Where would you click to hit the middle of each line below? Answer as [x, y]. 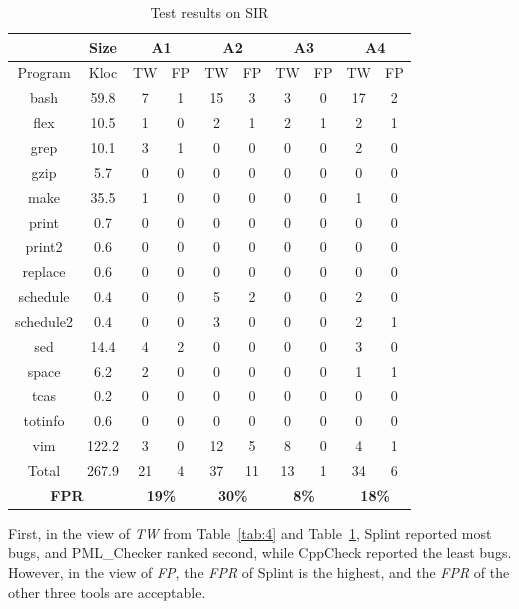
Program [44, 72]
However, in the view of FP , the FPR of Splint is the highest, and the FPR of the [259, 572]
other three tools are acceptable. [107, 591]
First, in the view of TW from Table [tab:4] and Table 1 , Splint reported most [250, 532]
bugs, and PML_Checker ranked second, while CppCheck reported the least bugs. [260, 552]
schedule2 [44, 320]
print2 [44, 246]
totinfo [44, 420]
